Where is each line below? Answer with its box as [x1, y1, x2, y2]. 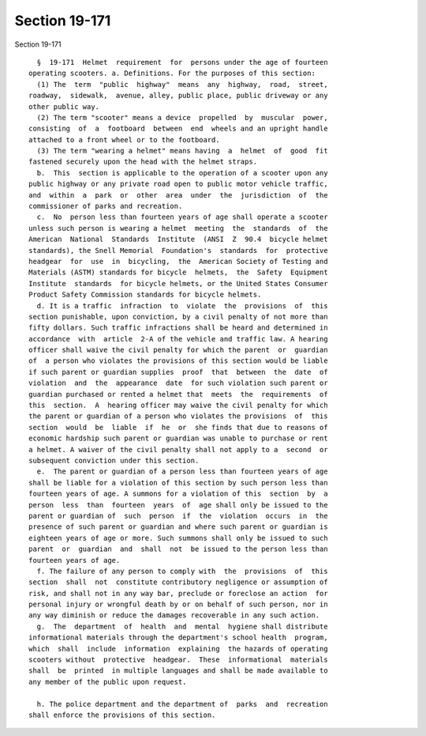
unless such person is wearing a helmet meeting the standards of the [28, 224, 328, 232]
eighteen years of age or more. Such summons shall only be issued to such [28, 534, 328, 542]
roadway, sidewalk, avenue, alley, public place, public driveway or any [28, 91, 328, 100]
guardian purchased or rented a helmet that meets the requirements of [28, 390, 328, 398]
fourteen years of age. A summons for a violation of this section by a [28, 489, 328, 498]
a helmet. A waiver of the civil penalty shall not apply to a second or [28, 445, 328, 454]
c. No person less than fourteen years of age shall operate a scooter [36, 213, 328, 221]
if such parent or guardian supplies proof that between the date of [28, 368, 328, 376]
